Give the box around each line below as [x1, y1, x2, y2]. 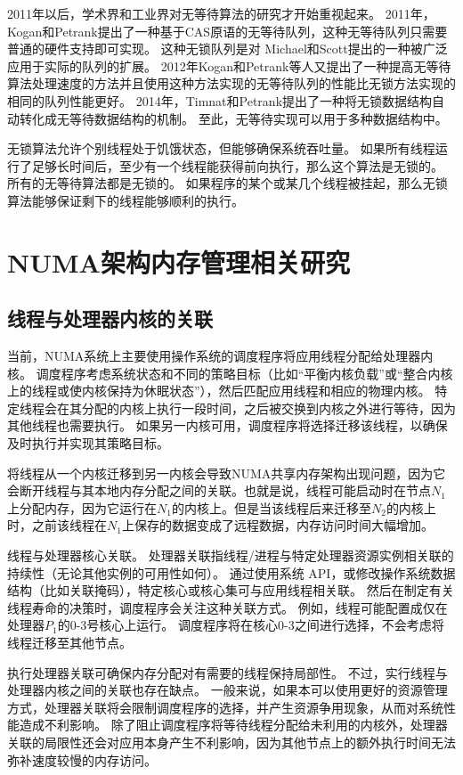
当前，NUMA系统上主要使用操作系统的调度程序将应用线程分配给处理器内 [7, 347, 434, 365]
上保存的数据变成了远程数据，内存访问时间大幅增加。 [121, 516, 434, 534]
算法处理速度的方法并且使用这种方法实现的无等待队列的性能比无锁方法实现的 [7, 74, 456, 93]
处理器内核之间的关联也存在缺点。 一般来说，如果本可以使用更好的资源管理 [7, 681, 448, 699]
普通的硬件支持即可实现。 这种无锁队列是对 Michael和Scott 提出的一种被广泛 [7, 39, 448, 58]
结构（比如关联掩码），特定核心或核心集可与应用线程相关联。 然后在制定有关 [7, 581, 454, 600]
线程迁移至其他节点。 [7, 633, 132, 652]
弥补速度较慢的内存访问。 [7, 750, 157, 769]
